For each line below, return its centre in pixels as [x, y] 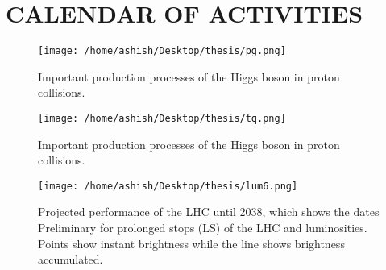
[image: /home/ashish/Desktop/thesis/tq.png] [162, 118]
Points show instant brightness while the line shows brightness [191, 243]
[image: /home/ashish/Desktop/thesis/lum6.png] [168, 186]
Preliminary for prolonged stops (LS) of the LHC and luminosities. [203, 228]
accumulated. [71, 259]
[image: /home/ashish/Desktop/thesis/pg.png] [162, 51]
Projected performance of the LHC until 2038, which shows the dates [209, 212]
